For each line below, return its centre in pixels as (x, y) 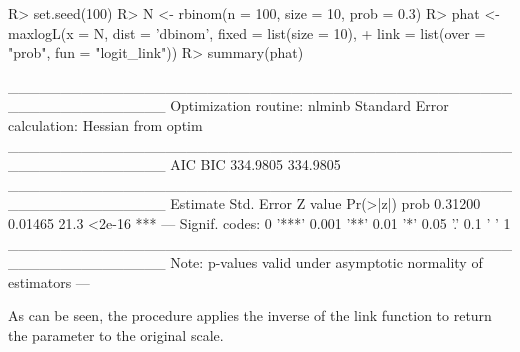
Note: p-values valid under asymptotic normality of (326, 262)
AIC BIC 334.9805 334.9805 (255, 164)
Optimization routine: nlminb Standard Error (309, 105)
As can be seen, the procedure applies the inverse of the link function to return (250, 315)
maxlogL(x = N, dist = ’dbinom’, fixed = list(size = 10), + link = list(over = (247, 32)
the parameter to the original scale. (116, 334)
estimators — (49, 281)
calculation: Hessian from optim (105, 124)
